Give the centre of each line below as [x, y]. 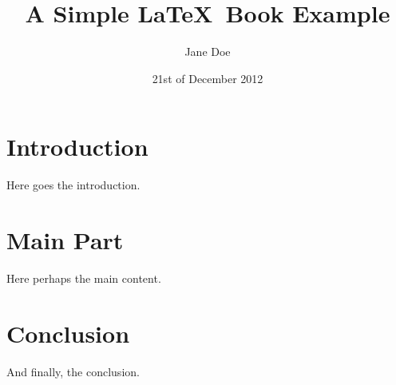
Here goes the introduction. [73, 185]
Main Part [65, 240]
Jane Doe [208, 52]
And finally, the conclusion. [73, 371]
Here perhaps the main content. [84, 278]
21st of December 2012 [208, 78]
